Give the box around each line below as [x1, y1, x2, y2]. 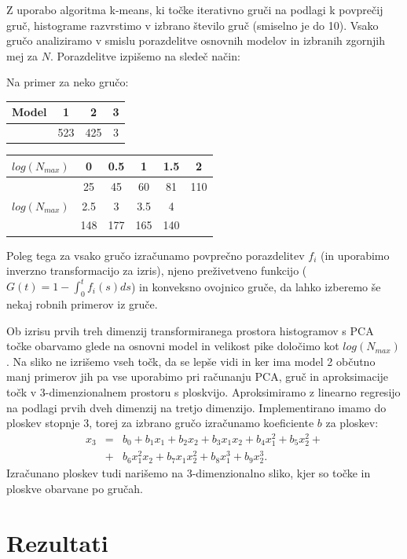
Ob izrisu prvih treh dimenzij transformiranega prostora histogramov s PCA [6, 322, 374, 338]
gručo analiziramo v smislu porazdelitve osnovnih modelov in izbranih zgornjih [6, 32, 385, 49]
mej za [6, 47, 38, 64]
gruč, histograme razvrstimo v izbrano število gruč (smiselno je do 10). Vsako [6, 16, 379, 33]
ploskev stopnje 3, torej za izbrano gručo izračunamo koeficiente [6, 415, 314, 431]
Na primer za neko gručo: [6, 74, 129, 90]
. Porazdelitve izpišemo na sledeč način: [49, 47, 240, 64]
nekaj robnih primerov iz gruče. [6, 296, 158, 312]
